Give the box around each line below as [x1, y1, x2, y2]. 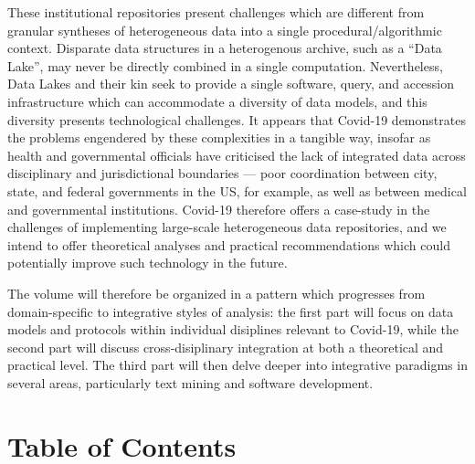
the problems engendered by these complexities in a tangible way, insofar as [7, 128, 431, 147]
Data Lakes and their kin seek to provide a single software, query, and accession [7, 74, 455, 93]
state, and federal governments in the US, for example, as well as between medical [7, 181, 467, 200]
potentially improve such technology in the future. [7, 253, 288, 272]
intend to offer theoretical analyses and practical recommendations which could [7, 235, 450, 254]
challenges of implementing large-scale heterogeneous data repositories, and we [7, 217, 447, 237]
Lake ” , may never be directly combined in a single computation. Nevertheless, [7, 56, 443, 75]
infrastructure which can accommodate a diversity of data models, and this [7, 91, 427, 111]
